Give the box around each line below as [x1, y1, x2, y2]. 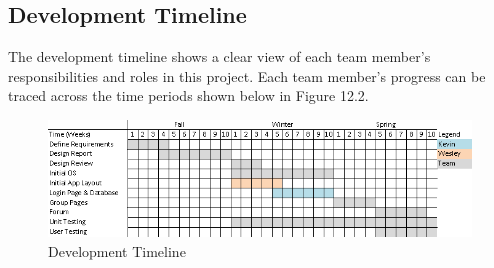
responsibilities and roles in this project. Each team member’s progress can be [8, 65, 486, 86]
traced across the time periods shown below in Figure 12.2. [8, 85, 369, 106]
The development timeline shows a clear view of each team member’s [8, 46, 431, 67]
